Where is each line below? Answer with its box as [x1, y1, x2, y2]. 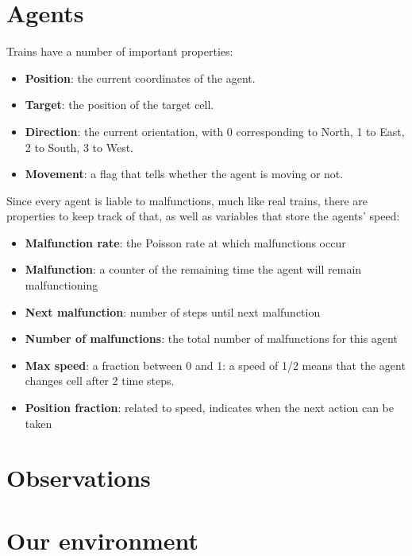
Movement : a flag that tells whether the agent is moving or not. [25, 165, 344, 182]
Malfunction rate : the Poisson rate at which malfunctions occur [25, 234, 346, 251]
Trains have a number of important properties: [6, 43, 233, 60]
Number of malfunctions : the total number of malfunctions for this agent [25, 330, 398, 347]
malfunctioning [25, 277, 98, 294]
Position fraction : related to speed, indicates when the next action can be [25, 399, 395, 416]
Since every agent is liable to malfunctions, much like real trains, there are [6, 192, 368, 208]
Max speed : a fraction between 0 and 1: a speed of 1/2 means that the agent [25, 356, 406, 373]
